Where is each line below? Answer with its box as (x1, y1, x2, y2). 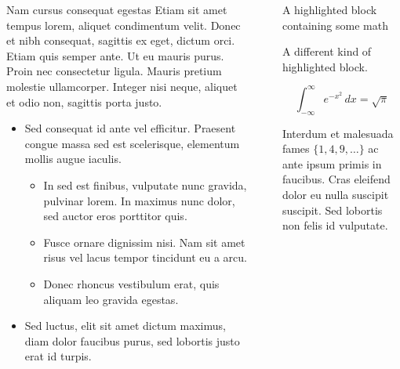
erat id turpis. (24, 348, 92, 364)
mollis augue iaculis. (24, 150, 122, 167)
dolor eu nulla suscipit (282, 186, 389, 203)
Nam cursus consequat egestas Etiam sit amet (6, 2, 227, 17)
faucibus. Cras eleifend (282, 171, 391, 187)
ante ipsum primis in (282, 155, 382, 172)
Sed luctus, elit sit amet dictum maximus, (24, 317, 226, 334)
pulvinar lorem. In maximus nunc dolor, (43, 192, 235, 208)
